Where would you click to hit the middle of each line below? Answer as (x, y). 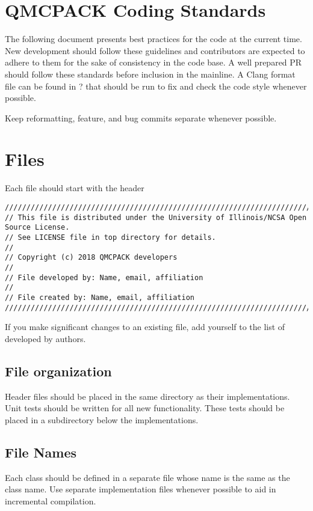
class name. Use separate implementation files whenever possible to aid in (141, 489)
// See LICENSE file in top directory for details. (110, 237)
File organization (58, 371)
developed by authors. (45, 338)
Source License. (37, 228)
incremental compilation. (51, 500)
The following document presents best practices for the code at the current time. (153, 39)
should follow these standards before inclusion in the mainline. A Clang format (150, 74)
